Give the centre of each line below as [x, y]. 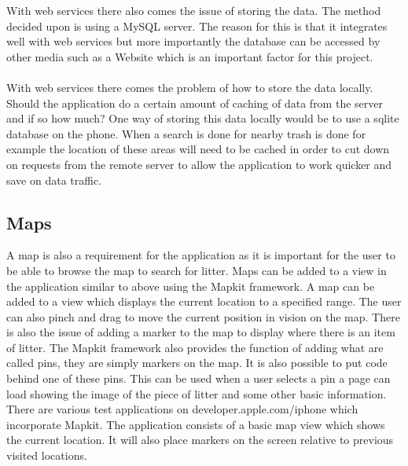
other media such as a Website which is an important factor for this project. [190, 56]
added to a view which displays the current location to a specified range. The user [204, 301]
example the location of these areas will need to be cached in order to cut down [198, 149]
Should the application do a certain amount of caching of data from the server [195, 103]
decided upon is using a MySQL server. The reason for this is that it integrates [197, 26]
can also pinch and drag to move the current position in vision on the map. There [203, 316]
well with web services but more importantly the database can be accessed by [193, 41]
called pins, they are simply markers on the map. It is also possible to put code [197, 363]
